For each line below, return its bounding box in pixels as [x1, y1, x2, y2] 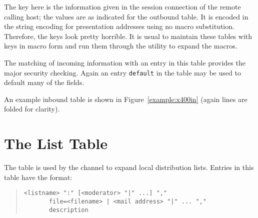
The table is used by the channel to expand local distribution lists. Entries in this [4, 162, 254, 172]
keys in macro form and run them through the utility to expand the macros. [4, 40, 237, 51]
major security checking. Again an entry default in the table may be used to [4, 67, 241, 77]
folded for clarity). [4, 103, 60, 114]
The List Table [4, 133, 107, 153]
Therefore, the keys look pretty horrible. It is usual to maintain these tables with [4, 30, 252, 41]
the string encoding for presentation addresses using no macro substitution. [4, 21, 234, 31]
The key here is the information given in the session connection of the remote [4, 1, 241, 11]
